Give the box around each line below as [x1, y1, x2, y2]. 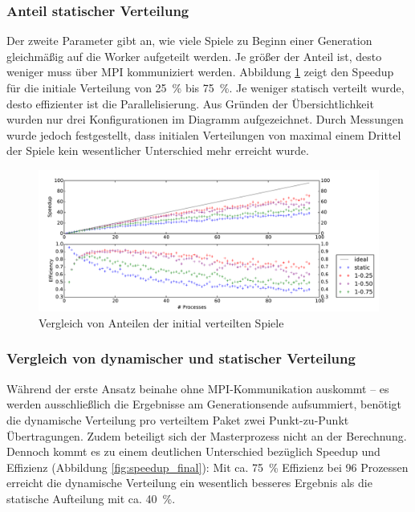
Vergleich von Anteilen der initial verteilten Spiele [39, 314, 284, 331]
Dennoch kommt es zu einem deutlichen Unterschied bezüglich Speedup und [6, 443, 380, 460]
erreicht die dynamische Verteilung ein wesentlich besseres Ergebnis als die [6, 474, 372, 491]
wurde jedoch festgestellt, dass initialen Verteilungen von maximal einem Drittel [6, 126, 401, 143]
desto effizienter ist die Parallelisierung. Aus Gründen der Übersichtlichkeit [6, 95, 374, 112]
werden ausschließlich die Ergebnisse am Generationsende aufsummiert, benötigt [6, 396, 402, 412]
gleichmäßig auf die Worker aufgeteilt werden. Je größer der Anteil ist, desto [6, 47, 382, 64]
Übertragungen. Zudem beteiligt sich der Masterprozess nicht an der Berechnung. [6, 427, 407, 444]
